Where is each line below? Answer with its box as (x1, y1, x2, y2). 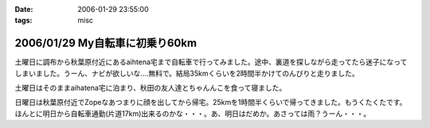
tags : (14, 16, 33, 25)
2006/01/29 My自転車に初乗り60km (14, 37, 197, 50)
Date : (14, 5, 33, 14)
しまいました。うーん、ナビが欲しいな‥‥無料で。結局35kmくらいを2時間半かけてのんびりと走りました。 (14, 68, 360, 78)
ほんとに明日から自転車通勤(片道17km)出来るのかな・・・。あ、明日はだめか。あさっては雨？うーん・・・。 (14, 108, 371, 118)
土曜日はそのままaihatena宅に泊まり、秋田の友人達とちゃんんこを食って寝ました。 (14, 83, 287, 93)
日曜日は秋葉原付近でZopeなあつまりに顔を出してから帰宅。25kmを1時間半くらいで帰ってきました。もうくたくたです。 (14, 98, 407, 107)
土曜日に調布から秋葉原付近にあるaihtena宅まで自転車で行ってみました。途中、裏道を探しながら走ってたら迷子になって (14, 57, 408, 67)
